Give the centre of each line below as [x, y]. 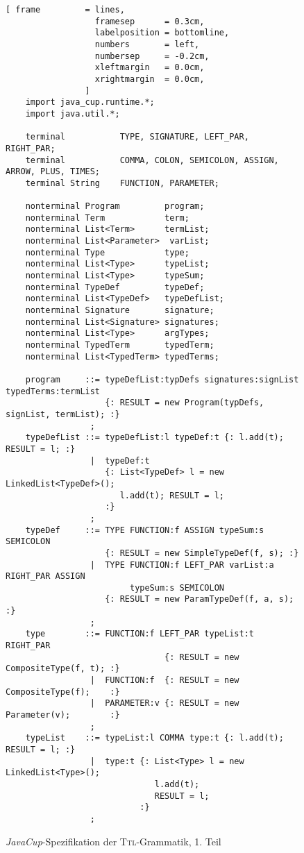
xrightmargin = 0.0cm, [150, 79]
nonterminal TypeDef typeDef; [115, 287]
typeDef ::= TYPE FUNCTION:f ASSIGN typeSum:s [145, 530]
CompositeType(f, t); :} [63, 669]
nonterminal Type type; [107, 252]
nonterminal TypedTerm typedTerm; [120, 345]
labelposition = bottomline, [162, 33]
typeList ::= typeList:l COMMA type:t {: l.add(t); [154, 738]
